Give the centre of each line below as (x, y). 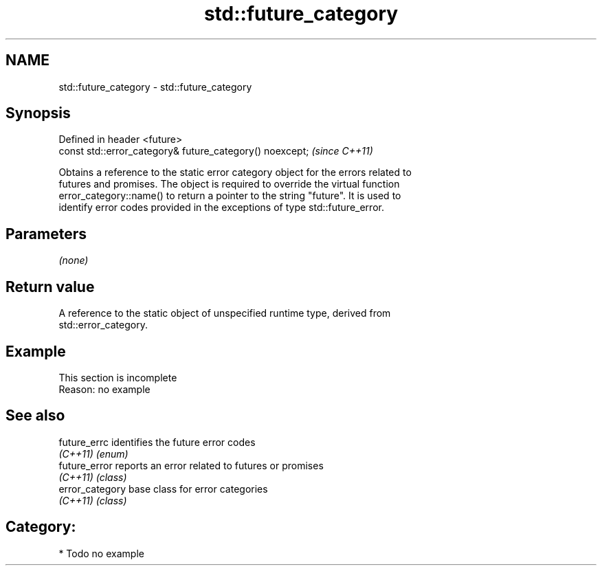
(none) (74, 260)
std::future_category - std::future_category (155, 87)
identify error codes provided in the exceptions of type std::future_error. (221, 208)
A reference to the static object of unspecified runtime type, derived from (225, 313)
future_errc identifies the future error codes (157, 442)
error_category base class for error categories (163, 489)
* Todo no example (101, 553)
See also (35, 416)
